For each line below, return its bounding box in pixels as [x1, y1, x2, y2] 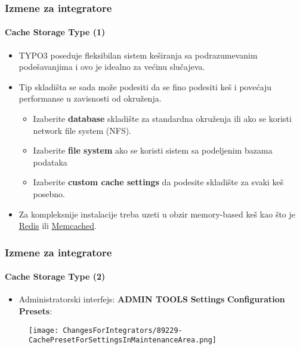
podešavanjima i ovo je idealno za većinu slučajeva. [18, 60, 205, 73]
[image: [29, 326, 59, 335]
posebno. [33, 187, 65, 200]
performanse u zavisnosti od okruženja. [18, 92, 162, 105]
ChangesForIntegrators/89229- [63, 326, 183, 335]
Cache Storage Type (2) [5, 270, 106, 283]
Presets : [18, 305, 52, 317]
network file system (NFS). [33, 124, 132, 136]
